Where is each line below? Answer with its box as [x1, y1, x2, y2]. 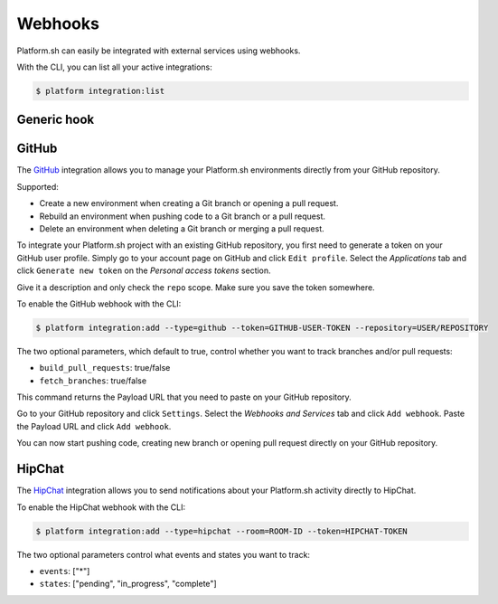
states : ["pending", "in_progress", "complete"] [39, 579, 217, 590]
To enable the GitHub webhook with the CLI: [16, 298, 182, 309]
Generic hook [16, 112, 95, 127]
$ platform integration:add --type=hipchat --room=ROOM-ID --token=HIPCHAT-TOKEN [35, 525, 409, 536]
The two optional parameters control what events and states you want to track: [16, 549, 311, 560]
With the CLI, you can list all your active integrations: [16, 61, 212, 72]
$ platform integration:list [35, 86, 165, 96]
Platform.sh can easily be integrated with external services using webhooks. [16, 45, 301, 56]
